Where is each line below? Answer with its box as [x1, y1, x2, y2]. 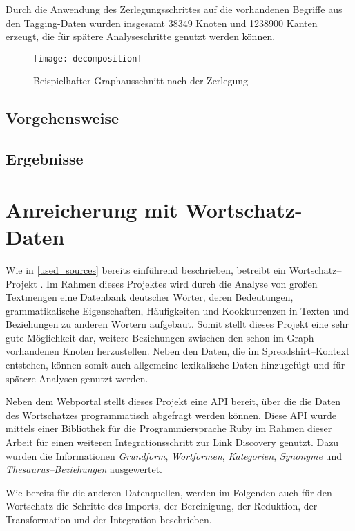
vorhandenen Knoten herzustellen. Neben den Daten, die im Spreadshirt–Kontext [6, 344, 350, 358]
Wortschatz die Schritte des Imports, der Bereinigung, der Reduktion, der [6, 499, 318, 513]
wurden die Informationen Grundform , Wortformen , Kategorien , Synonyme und [6, 448, 342, 463]
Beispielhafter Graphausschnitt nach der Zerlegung [33, 73, 249, 88]
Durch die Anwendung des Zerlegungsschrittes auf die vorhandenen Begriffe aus [6, 2, 343, 16]
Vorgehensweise [6, 107, 119, 129]
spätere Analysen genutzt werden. [6, 371, 148, 385]
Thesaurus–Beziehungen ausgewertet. [6, 462, 162, 476]
